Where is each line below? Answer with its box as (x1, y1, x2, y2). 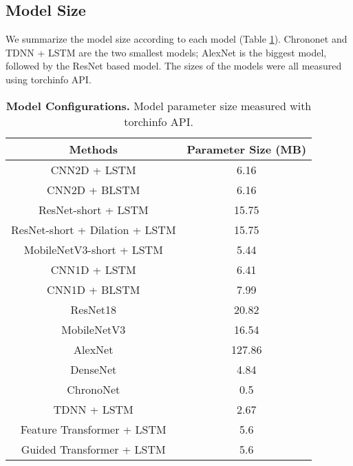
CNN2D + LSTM (50, 161, 136, 178)
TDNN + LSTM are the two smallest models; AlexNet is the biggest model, (6, 45, 327, 59)
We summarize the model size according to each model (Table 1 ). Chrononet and (6, 32, 347, 46)
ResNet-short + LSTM (38, 201, 149, 218)
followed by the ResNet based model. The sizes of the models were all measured (6, 59, 342, 73)
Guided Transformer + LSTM (21, 441, 166, 457)
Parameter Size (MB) (186, 140, 307, 157)
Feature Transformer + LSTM (20, 421, 167, 437)
